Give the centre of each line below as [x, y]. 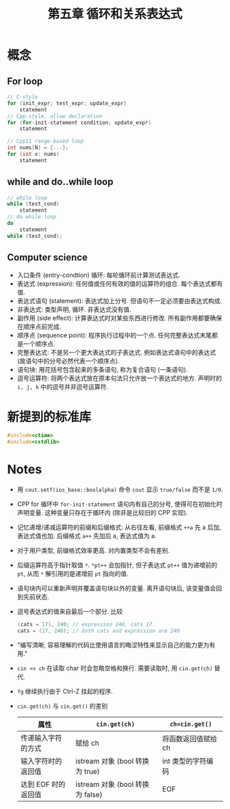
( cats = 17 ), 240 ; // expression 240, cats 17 [85, 625]
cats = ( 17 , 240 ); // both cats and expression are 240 [98, 631]
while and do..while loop [60, 182]
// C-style [23, 97]
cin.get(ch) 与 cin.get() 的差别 [62, 706]
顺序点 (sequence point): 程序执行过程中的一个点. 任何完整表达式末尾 [114, 335]
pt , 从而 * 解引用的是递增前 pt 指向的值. [73, 574]
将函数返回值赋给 [190, 738]
